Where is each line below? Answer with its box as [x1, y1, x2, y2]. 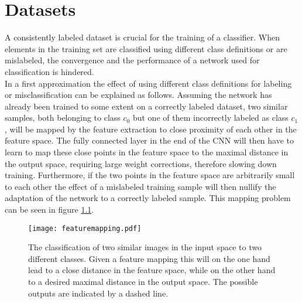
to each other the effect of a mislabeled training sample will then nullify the [5, 180, 276, 192]
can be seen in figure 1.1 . [5, 203, 94, 216]
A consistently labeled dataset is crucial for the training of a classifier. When [5, 31, 280, 43]
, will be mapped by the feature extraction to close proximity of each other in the [5, 122, 297, 135]
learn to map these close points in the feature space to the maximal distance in [5, 146, 289, 158]
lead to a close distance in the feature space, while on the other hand [28, 264, 276, 276]
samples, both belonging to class [5, 111, 121, 124]
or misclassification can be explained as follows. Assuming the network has [5, 88, 272, 101]
